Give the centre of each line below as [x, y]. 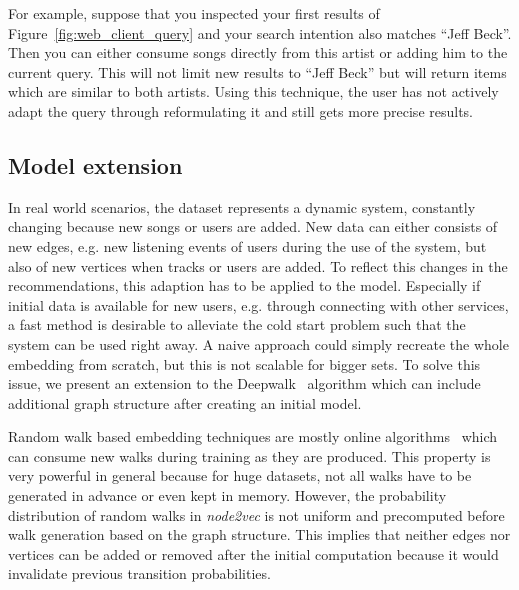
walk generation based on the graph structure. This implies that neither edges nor [259, 534]
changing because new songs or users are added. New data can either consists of [253, 226]
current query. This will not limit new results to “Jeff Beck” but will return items [257, 71]
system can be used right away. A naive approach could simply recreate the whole [258, 343]
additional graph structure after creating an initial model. [185, 402]
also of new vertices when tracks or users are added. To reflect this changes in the [258, 265]
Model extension [95, 164]
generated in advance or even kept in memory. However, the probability [227, 495]
